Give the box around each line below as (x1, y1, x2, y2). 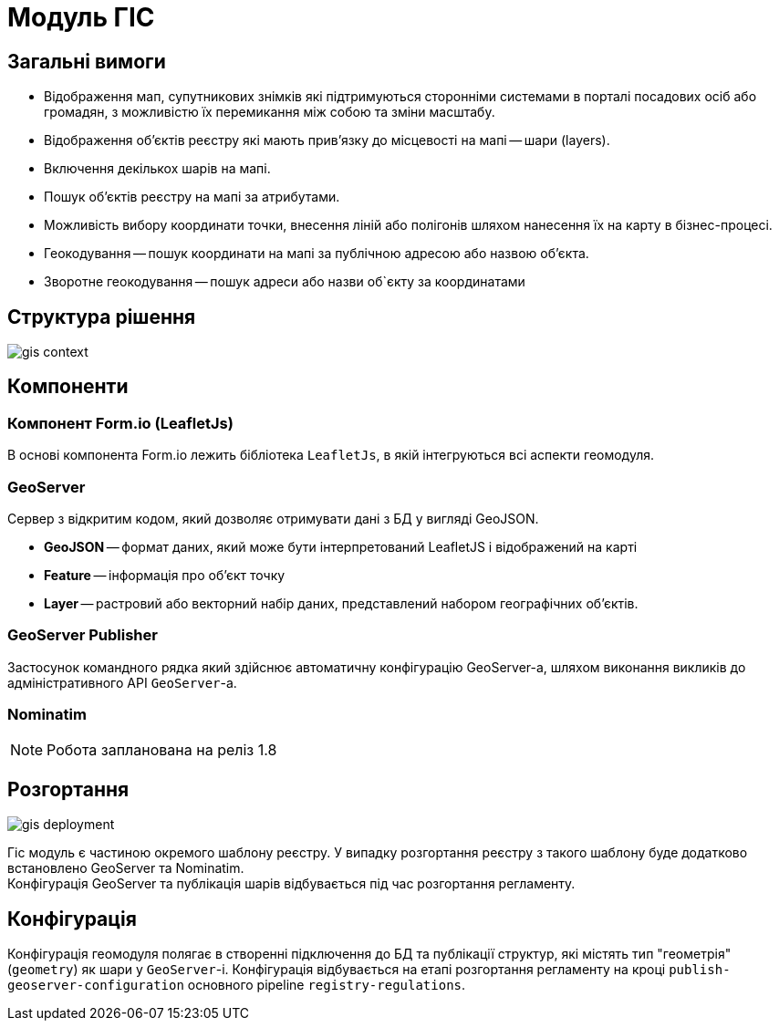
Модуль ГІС (7, 2, 155, 33)
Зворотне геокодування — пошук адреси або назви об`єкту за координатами (44, 274, 525, 290)
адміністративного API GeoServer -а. (7, 674, 237, 691)
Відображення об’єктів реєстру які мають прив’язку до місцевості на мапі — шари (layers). (44, 132, 610, 149)
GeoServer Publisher (7, 626, 158, 645)
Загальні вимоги (7, 49, 166, 73)
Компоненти (7, 375, 129, 399)
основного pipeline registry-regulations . (187, 977, 466, 993)
